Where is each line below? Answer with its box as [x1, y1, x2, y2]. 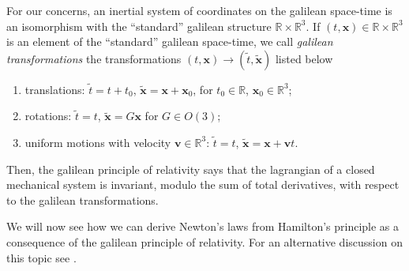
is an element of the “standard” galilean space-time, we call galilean [6, 33, 333, 50]
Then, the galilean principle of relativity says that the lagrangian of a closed [6, 160, 375, 177]
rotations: [24, 107, 72, 124]
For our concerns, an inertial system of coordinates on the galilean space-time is [6, 2, 392, 18]
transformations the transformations [6, 50, 182, 66]
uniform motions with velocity [24, 134, 171, 150]
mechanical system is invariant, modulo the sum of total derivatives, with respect [6, 176, 400, 193]
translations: [24, 81, 85, 97]
